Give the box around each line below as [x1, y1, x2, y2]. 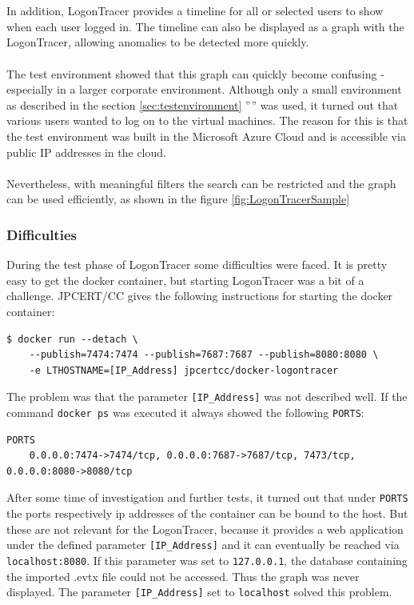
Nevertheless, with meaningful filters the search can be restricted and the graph [6, 174, 396, 191]
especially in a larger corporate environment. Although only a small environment [6, 81, 402, 98]
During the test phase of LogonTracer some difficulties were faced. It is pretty [6, 256, 388, 273]
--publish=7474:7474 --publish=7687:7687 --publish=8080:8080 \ [29, 349, 379, 361]
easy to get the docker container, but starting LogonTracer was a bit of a [6, 271, 364, 288]
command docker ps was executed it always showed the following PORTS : [6, 403, 364, 420]
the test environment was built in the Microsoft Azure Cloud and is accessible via [6, 127, 406, 144]
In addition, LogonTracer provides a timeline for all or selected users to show [6, 2, 384, 19]
